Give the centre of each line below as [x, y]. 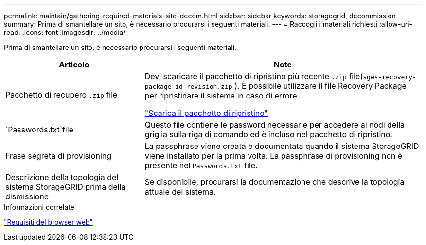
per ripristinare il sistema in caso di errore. [222, 96]
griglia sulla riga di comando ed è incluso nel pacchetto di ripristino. [268, 134]
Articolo [74, 65]
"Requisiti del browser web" [48, 222]
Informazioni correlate [39, 207]
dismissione [27, 196]
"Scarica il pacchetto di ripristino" [206, 113]
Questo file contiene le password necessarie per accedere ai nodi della [275, 125]
